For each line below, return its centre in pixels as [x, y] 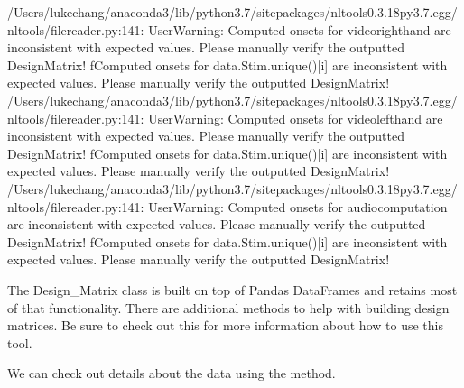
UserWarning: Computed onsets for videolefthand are [296, 118]
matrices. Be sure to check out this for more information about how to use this [225, 325]
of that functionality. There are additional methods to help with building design [228, 307]
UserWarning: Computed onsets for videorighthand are [300, 29]
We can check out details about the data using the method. [172, 373]
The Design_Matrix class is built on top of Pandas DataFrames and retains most [232, 289]
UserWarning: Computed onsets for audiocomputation [298, 206]
